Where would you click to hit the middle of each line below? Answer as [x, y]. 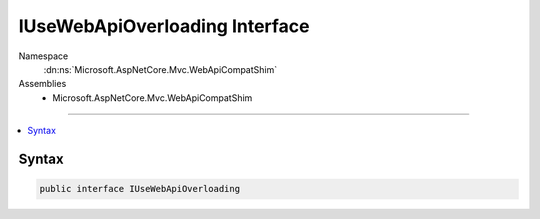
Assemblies [42, 84]
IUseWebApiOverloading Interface [164, 26]
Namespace [43, 56]
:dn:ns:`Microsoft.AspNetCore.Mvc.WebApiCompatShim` [160, 69]
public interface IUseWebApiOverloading [139, 189]
